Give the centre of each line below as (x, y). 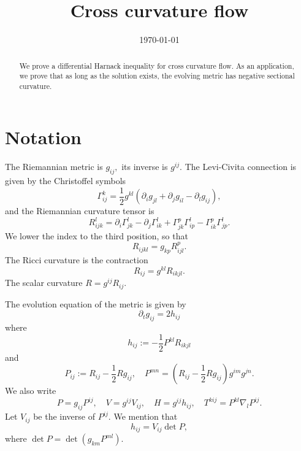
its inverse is (145, 167)
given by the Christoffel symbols (66, 181)
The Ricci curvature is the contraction (77, 260)
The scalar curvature (44, 283)
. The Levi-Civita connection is (238, 167)
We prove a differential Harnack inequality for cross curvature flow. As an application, (157, 65)
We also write (31, 391)
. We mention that (143, 416)
